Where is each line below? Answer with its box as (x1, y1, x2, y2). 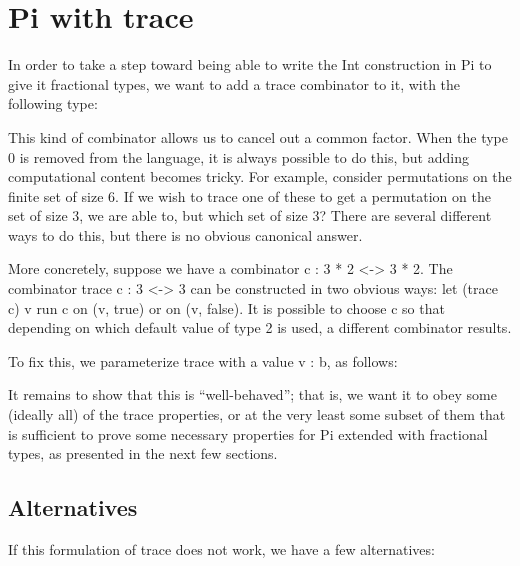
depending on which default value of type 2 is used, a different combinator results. (8, 317, 512, 338)
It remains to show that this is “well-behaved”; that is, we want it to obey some (8, 384, 497, 405)
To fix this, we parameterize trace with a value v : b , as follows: (8, 350, 398, 371)
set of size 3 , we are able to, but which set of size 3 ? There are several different (8, 205, 492, 226)
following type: (8, 93, 98, 114)
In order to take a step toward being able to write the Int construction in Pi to (8, 54, 492, 75)
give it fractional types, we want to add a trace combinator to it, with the (8, 73, 461, 94)
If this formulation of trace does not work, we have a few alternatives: (8, 539, 435, 560)
